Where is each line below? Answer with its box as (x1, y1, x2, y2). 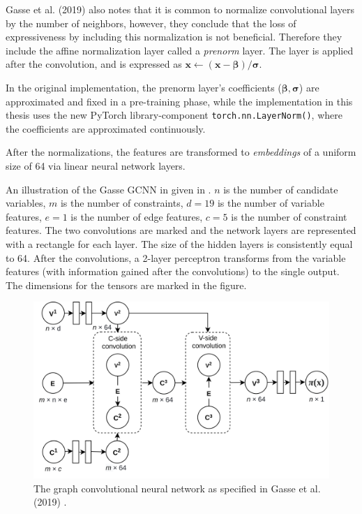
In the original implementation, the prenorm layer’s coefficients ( (6, 80, 282, 94)
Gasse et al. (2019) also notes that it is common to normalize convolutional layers (6, 2, 354, 16)
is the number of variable (217, 196, 324, 210)
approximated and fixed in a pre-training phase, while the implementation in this (6, 94, 353, 108)
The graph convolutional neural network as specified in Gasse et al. (33, 480, 321, 495)
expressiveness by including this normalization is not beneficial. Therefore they (6, 29, 342, 44)
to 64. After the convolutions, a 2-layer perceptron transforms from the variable (6, 250, 346, 265)
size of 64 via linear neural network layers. (6, 159, 186, 172)
